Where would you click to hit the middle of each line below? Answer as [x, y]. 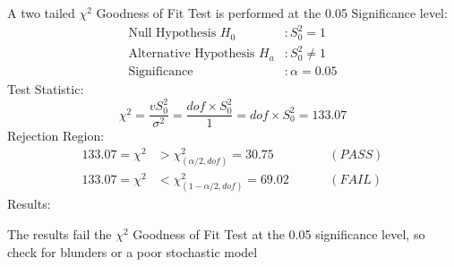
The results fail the [60, 234]
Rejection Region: [56, 136]
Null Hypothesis [172, 34]
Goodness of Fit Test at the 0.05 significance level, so [279, 234]
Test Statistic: [46, 89]
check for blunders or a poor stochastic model [133, 251]
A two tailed [41, 13]
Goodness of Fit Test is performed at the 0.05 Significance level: [272, 13]
